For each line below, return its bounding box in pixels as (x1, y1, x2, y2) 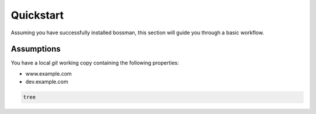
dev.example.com (25, 79, 68, 85)
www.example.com (25, 70, 72, 77)
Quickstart (11, 9, 64, 22)
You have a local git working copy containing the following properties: (11, 59, 180, 66)
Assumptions (11, 44, 61, 54)
